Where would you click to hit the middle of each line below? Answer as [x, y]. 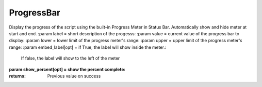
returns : [17, 76]
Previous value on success [74, 76]
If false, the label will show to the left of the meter [70, 58]
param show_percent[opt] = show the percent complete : [67, 69]
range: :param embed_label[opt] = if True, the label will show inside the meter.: [88, 47]
